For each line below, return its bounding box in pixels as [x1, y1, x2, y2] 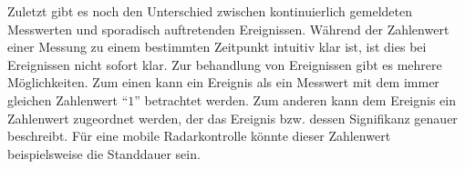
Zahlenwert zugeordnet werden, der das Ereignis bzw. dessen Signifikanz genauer [7, 108, 458, 127]
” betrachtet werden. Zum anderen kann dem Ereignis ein [134, 90, 457, 109]
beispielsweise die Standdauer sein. [7, 144, 201, 163]
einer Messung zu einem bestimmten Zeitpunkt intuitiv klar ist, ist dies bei [7, 37, 427, 56]
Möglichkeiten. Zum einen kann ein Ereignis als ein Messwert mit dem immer [7, 73, 439, 92]
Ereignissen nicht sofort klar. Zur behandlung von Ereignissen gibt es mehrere [7, 55, 442, 74]
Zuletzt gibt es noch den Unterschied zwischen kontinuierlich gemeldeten [7, 2, 412, 20]
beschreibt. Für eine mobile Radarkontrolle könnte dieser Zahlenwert [7, 126, 391, 145]
